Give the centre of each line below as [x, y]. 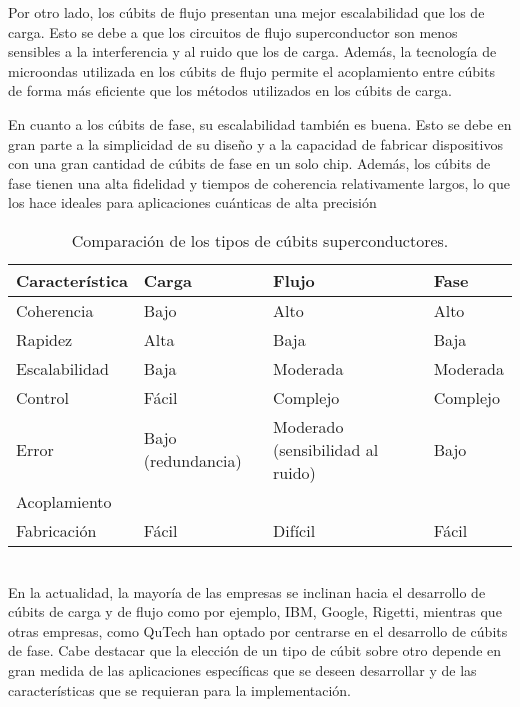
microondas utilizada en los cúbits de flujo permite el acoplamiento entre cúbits [251, 70]
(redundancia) [192, 461]
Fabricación [56, 530]
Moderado [308, 426]
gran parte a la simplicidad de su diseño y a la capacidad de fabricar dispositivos [255, 143]
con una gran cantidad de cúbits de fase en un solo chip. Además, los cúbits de [249, 163]
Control [42, 397]
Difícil [294, 530]
